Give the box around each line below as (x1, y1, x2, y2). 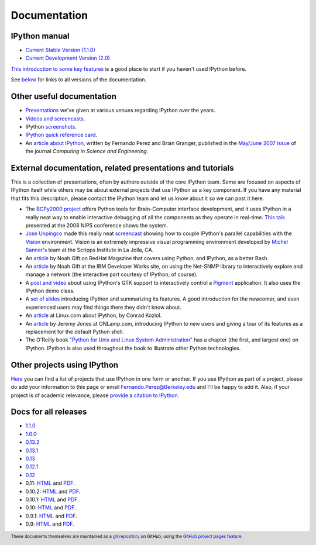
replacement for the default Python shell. (25, 328, 124, 336)
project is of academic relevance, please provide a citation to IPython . (11, 392, 180, 399)
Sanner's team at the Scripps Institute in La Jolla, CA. (25, 246, 154, 254)
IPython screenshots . (25, 123, 77, 130)
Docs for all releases (11, 407, 87, 417)
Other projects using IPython (11, 360, 119, 370)
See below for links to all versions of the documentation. (11, 76, 147, 83)
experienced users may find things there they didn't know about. (25, 303, 181, 311)
